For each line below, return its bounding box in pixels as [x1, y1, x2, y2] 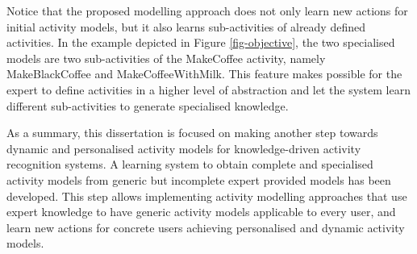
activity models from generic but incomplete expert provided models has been [6, 171, 391, 188]
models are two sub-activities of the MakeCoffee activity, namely [6, 49, 326, 66]
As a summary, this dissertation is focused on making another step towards [6, 124, 378, 141]
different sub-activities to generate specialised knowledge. [6, 97, 289, 114]
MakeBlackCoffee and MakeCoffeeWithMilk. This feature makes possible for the [6, 65, 402, 82]
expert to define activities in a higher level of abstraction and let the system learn [6, 81, 411, 98]
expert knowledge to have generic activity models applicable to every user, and [6, 203, 396, 220]
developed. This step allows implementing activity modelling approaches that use [6, 187, 407, 204]
